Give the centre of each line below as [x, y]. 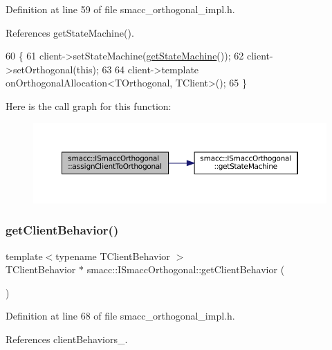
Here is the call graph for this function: [89, 105]
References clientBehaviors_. [67, 339]
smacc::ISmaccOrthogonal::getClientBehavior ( [186, 269]
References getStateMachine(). [70, 32]
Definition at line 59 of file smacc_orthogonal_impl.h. [120, 9]
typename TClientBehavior [113, 256]
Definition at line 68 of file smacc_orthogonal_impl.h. [120, 316]
